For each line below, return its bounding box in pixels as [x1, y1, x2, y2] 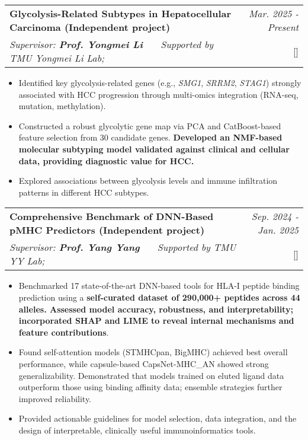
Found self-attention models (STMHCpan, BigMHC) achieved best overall [18, 346, 288, 358]
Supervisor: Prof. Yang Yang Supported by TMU [9, 240, 236, 254]
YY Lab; [9, 254, 45, 268]
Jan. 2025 [258, 223, 299, 237]
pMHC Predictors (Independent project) [9, 223, 205, 237]
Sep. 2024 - [251, 209, 299, 224]
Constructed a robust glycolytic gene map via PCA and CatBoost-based [18, 119, 281, 132]
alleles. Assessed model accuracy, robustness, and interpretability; [18, 302, 293, 315]
